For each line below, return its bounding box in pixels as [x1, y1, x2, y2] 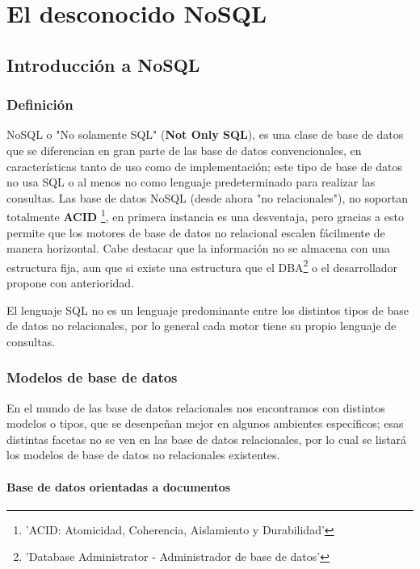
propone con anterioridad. [6, 274, 135, 291]
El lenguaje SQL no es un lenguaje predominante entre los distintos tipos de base [6, 301, 409, 318]
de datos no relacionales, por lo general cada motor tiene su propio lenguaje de [6, 317, 397, 334]
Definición [6, 94, 73, 115]
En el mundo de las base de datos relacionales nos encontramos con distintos [6, 399, 385, 416]
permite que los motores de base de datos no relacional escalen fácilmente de [6, 224, 385, 241]
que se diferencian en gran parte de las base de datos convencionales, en [6, 141, 362, 158]
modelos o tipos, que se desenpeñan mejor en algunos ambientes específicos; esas [6, 415, 404, 432]
